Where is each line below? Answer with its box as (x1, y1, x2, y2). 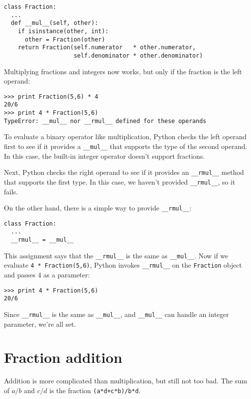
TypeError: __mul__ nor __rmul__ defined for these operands (4, 117, 207, 125)
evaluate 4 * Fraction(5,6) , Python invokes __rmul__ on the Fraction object (4, 260, 242, 270)
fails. (4, 186, 18, 196)
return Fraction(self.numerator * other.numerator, (18, 44, 196, 51)
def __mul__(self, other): (11, 20, 98, 27)
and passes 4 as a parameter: (4, 270, 90, 280)
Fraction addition (4, 347, 122, 367)
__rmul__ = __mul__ (11, 236, 74, 244)
